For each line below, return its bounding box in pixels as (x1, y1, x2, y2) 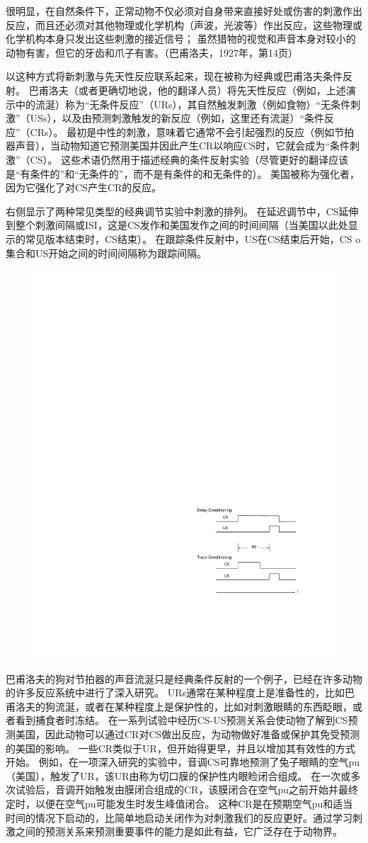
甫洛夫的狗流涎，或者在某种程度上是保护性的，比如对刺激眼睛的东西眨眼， (6, 698, 352, 713)
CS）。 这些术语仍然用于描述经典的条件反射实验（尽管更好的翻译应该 (30, 152, 349, 166)
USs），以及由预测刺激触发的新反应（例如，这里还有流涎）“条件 (30, 111, 325, 125)
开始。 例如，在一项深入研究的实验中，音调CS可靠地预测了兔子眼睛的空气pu (6, 754, 360, 769)
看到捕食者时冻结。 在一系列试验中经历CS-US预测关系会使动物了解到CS (15, 713, 348, 728)
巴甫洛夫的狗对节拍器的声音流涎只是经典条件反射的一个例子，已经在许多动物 (6, 671, 362, 686)
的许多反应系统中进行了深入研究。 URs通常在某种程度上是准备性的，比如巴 (6, 685, 355, 700)
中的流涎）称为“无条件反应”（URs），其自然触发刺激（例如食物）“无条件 (15, 96, 351, 111)
